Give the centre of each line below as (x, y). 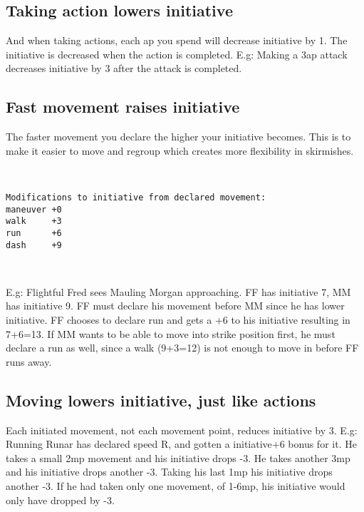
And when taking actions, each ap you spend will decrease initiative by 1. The (177, 40)
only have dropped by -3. (60, 500)
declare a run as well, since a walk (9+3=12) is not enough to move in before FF (182, 348)
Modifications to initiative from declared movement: (136, 197)
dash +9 (34, 245)
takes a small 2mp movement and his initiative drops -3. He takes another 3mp (178, 457)
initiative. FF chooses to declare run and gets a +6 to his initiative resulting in (178, 320)
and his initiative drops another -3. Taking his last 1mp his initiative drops (169, 472)
